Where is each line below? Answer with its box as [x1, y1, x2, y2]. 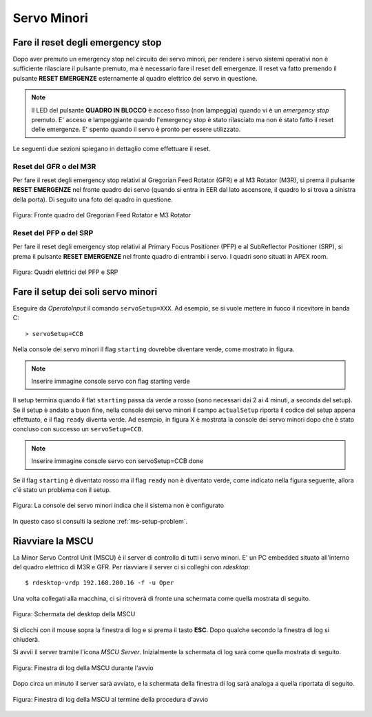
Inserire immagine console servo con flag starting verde [31, 377, 190, 385]
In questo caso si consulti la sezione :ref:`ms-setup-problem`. [12, 517, 188, 525]
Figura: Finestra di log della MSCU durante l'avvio [12, 663, 154, 672]
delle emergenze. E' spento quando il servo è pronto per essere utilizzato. [31, 125, 241, 134]
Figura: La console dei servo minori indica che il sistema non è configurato [12, 501, 224, 510]
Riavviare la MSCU [12, 535, 94, 547]
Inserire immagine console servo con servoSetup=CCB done [31, 457, 203, 465]
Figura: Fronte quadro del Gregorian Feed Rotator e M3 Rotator [12, 211, 192, 219]
